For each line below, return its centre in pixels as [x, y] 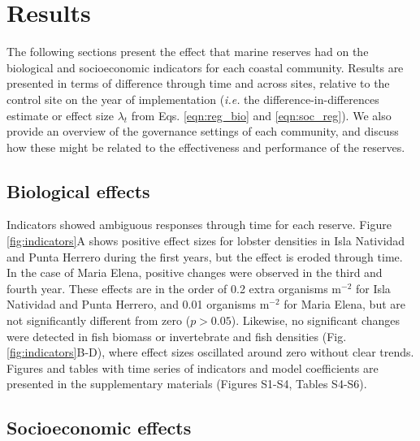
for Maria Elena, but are [344, 304]
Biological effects [78, 190]
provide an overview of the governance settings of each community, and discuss [203, 131]
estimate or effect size [60, 115]
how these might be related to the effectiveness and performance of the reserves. [206, 147]
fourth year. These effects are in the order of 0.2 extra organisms [167, 288]
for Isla [373, 288]
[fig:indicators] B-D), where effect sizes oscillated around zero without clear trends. [210, 352]
